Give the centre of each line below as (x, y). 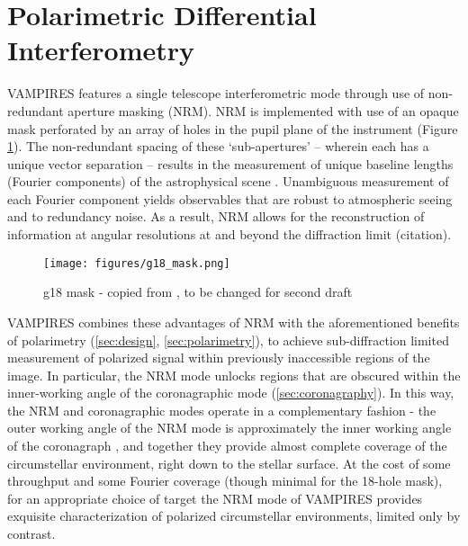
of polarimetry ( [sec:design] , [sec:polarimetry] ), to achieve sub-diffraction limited (228, 340)
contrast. (31, 534)
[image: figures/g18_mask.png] (137, 263)
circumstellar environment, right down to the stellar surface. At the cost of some (229, 463)
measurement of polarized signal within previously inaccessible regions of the (219, 358)
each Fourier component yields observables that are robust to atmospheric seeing (230, 198)
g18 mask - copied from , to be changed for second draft (198, 292)
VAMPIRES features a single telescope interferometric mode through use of (216, 93)
